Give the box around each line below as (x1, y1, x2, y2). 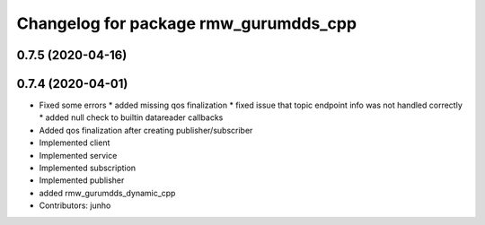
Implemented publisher (39, 175, 125, 186)
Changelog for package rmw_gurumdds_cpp (16, 13, 357, 33)
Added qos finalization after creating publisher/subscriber (39, 125, 253, 135)
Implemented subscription (39, 162, 137, 174)
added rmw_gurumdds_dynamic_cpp (39, 187, 176, 198)
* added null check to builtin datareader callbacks (39, 112, 224, 123)
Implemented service (39, 150, 118, 160)
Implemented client (39, 137, 110, 148)
